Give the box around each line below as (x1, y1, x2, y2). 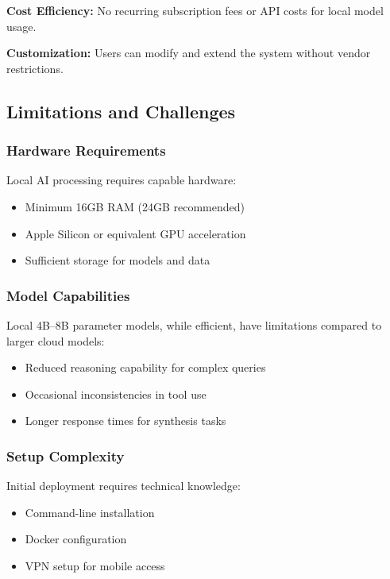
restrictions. (6, 60, 64, 76)
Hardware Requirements (6, 141, 166, 160)
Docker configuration (25, 531, 127, 547)
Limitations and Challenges (6, 98, 236, 123)
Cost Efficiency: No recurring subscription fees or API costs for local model (6, 2, 384, 18)
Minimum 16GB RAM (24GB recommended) (25, 198, 245, 214)
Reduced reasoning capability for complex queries (25, 359, 266, 376)
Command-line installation (25, 504, 155, 520)
